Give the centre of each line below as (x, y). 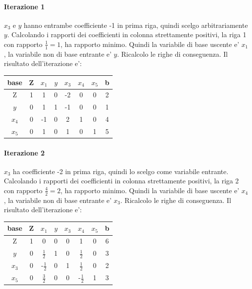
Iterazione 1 (24, 6)
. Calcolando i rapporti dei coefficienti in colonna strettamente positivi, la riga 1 (127, 34)
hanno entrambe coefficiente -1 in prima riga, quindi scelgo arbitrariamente (136, 25)
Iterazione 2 (24, 152)
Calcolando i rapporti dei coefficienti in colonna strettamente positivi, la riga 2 (121, 181)
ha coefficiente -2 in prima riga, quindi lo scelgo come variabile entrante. (121, 171)
